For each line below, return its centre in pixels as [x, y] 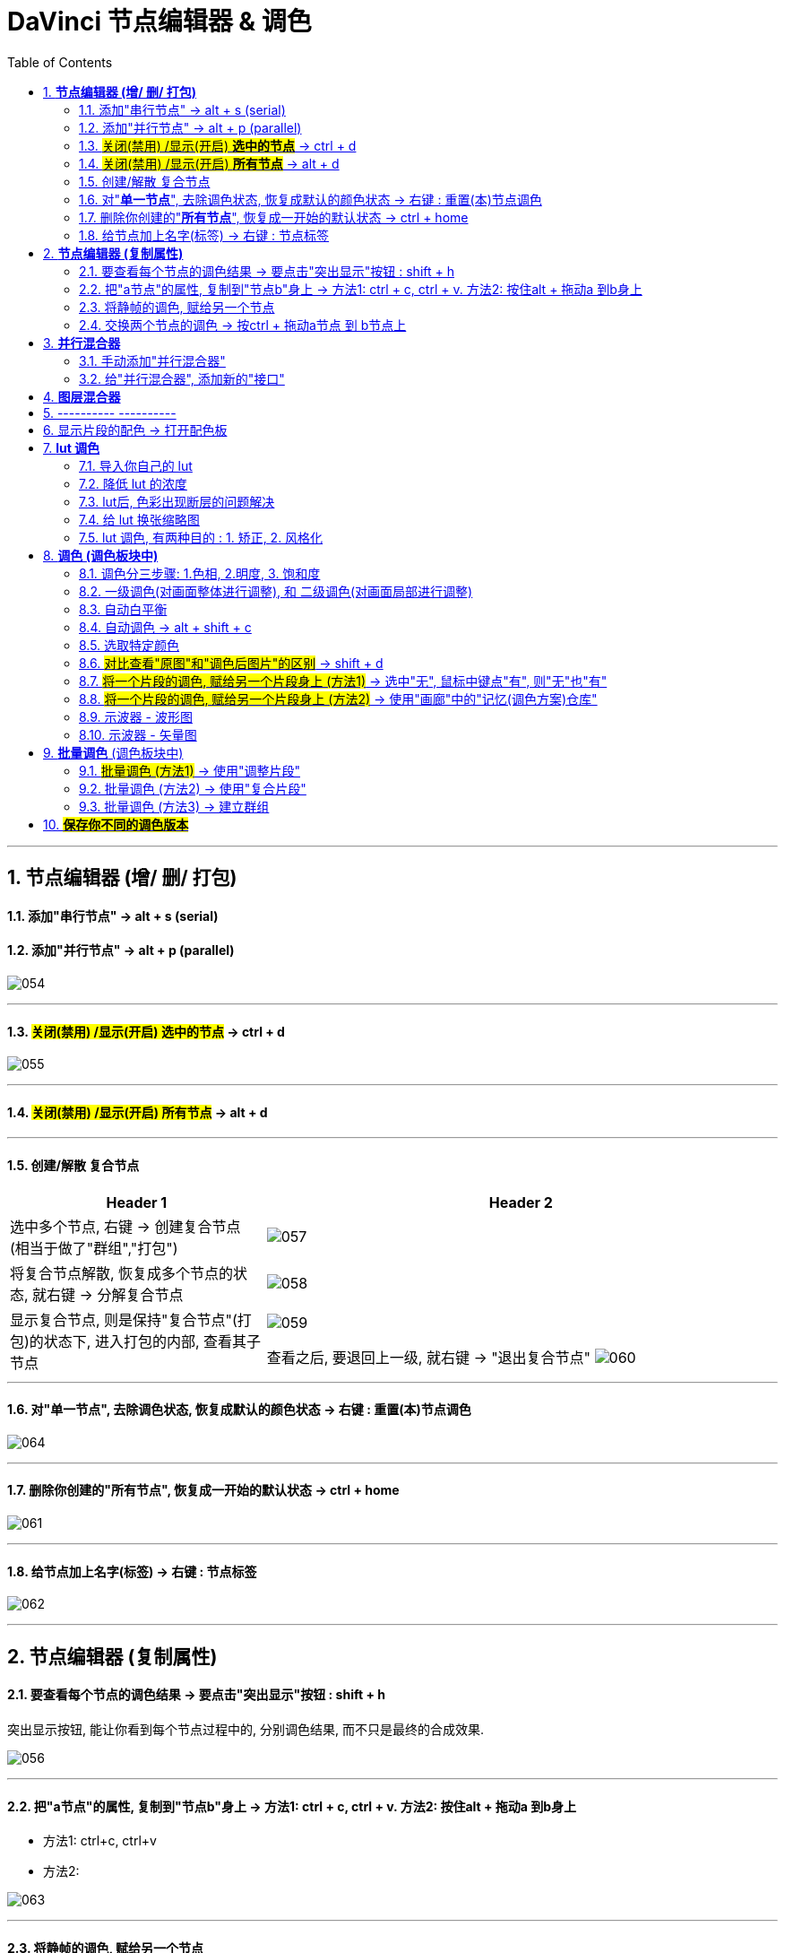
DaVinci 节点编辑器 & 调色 [160, 22]
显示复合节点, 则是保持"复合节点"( [124, 1319]
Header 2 [521, 1202]
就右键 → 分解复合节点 [108, 1294]
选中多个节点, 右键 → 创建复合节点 [125, 1226]
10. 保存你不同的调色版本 [116, 824]
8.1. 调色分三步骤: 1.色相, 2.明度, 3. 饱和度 [200, 573]
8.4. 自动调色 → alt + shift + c [165, 627]
